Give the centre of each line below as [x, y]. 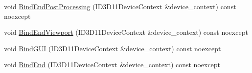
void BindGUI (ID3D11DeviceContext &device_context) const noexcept [113, 48]
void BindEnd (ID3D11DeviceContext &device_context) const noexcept [112, 65]
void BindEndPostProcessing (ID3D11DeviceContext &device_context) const [120, 6]
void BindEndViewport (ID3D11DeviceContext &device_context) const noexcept [126, 32]
